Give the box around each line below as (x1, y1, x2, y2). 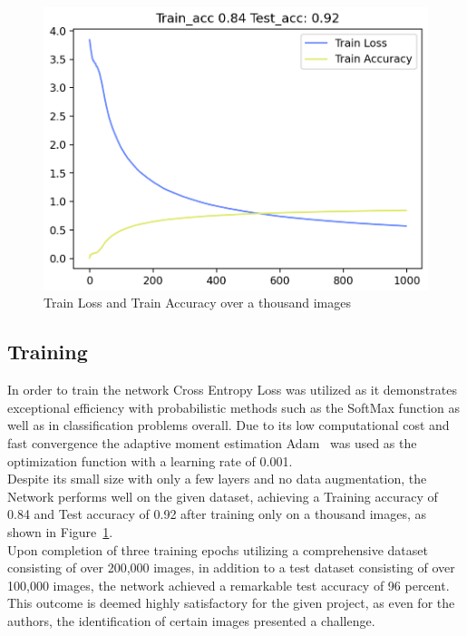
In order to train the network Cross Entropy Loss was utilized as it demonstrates (7, 380, 457, 399)
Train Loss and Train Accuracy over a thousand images (44, 293, 351, 312)
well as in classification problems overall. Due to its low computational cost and (7, 416, 450, 435)
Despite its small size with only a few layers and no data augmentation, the (7, 469, 427, 488)
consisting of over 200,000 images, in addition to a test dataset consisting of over (7, 558, 455, 577)
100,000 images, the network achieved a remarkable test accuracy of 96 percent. (7, 575, 450, 594)
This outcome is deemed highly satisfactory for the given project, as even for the (7, 593, 455, 612)
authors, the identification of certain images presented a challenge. (7, 612, 375, 630)
